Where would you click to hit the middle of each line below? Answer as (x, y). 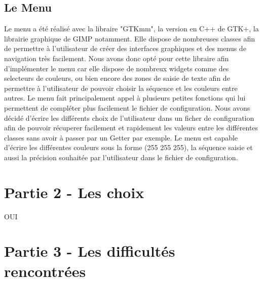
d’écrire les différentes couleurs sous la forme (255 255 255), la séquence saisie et (128, 147)
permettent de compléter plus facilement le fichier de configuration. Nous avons (127, 107)
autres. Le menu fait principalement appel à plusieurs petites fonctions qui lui (125, 98)
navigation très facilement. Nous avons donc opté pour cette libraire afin (117, 58)
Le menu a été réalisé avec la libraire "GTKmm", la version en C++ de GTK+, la (131, 29)
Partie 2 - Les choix (74, 192)
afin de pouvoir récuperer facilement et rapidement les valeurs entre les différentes (131, 128)
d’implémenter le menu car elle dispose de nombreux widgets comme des (117, 68)
